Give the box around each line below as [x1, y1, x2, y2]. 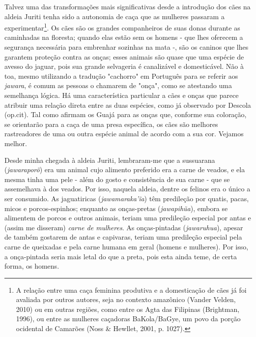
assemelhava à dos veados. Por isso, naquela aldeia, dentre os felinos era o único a [4, 184, 251, 194]
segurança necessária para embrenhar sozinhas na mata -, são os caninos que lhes [4, 42, 249, 52]
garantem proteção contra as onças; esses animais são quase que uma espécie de [4, 51, 244, 61]
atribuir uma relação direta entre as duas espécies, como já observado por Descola [4, 99, 251, 110]
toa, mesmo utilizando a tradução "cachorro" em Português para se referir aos [4, 70, 238, 81]
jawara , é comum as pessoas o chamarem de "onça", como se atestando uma [4, 80, 232, 91]
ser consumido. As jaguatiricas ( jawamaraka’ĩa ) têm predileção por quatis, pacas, [4, 193, 249, 203]
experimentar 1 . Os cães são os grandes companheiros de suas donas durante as [4, 21, 240, 32]
